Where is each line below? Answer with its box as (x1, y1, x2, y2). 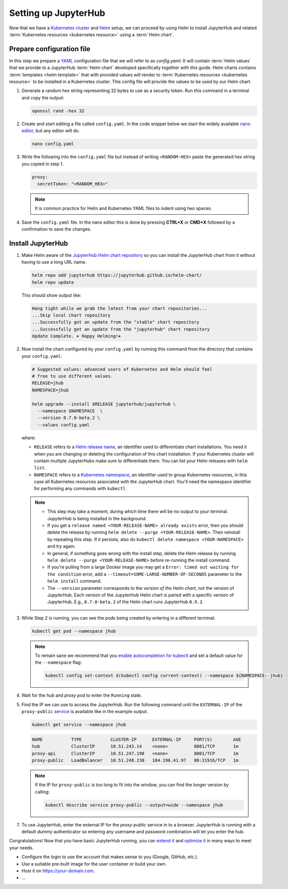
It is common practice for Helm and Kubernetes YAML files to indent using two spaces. (35, 205, 213, 211)
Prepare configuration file (9, 45, 91, 53)
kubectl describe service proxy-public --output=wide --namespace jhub (45, 802, 223, 808)
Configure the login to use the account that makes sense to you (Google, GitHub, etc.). (21, 854, 198, 860)
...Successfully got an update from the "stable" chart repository (32, 320, 200, 325)
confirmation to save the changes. (21, 226, 92, 232)
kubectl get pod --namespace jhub (32, 628, 116, 634)
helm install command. (47, 578, 102, 584)
